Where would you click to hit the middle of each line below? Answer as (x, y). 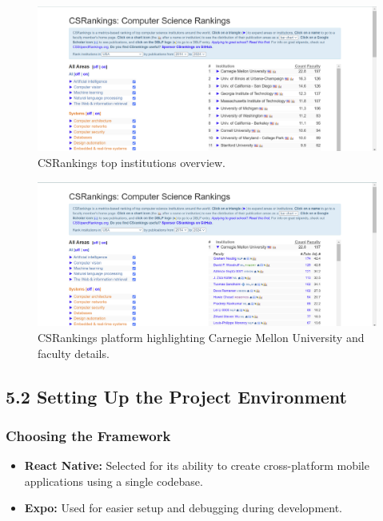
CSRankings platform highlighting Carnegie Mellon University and (201, 338)
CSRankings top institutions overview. (132, 162)
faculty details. (74, 353)
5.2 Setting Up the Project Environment (176, 396)
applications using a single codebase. (114, 481)
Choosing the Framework (88, 435)
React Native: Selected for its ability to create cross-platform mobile (197, 465)
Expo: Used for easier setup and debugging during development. (183, 508)
